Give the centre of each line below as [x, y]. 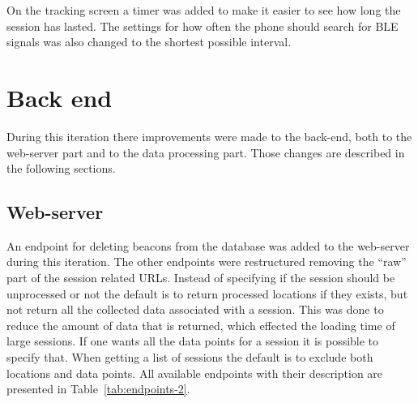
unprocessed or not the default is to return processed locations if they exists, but [207, 293]
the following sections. [61, 168]
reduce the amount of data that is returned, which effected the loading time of [201, 325]
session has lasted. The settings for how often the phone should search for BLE [203, 26]
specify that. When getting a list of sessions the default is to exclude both [190, 357]
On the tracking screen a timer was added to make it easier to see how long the [204, 10]
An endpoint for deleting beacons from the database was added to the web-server [208, 245]
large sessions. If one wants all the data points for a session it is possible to [193, 341]
